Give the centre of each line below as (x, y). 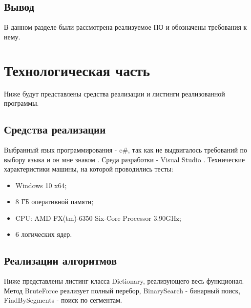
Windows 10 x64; (41, 185)
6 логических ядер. (44, 234)
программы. (21, 103)
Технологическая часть (77, 70)
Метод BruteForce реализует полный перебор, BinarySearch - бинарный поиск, (122, 290)
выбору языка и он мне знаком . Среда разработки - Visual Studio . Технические (125, 159)
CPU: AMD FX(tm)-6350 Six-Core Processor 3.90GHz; (98, 218)
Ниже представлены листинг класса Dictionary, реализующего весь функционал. (124, 281)
